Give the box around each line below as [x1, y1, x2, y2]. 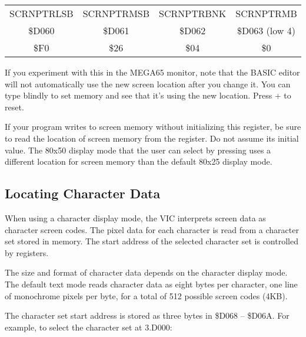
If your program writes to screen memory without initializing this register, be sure [5, 120, 301, 133]
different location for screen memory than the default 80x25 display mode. [5, 155, 272, 168]
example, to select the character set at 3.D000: [5, 320, 172, 333]
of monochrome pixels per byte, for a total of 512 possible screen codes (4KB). [5, 289, 288, 302]
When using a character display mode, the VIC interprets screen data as [5, 211, 266, 224]
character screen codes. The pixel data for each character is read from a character [5, 223, 299, 235]
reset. [5, 100, 24, 113]
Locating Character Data [5, 184, 161, 202]
